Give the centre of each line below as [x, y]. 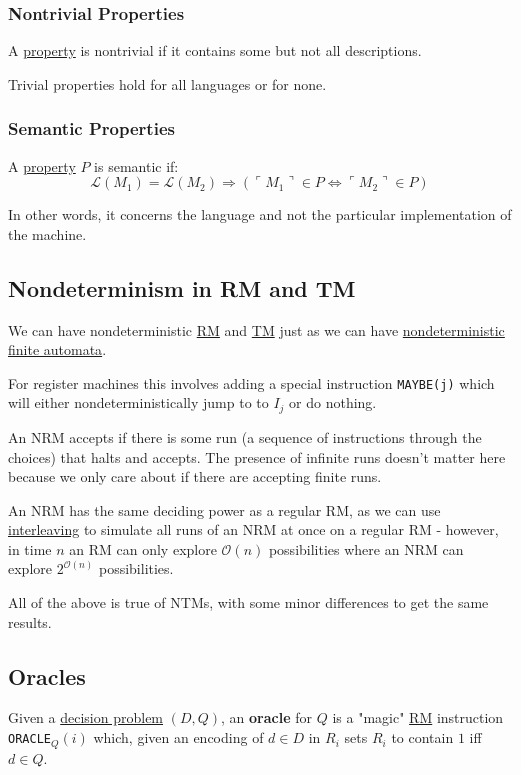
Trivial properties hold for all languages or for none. [167, 83]
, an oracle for [267, 717]
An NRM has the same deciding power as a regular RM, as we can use [224, 509]
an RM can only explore [143, 548]
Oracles [47, 675]
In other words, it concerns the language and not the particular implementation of [260, 214]
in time [30, 548]
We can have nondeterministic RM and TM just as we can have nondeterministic [256, 329]
